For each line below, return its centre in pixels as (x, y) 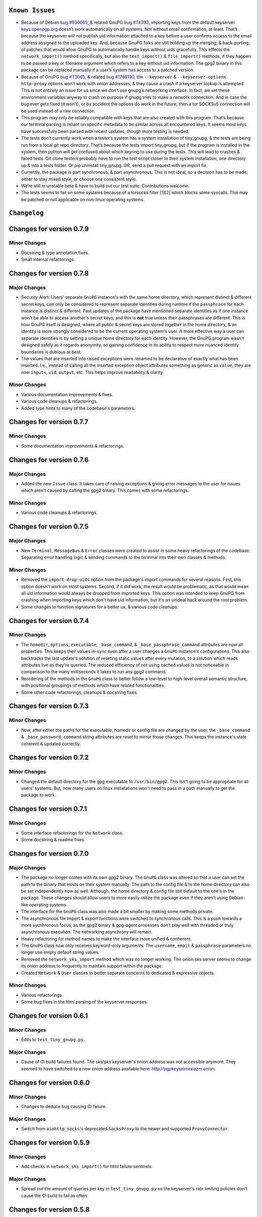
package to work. (39, 795)
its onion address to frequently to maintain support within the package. (92, 966)
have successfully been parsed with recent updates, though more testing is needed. (105, 131)
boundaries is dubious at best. (51, 352)
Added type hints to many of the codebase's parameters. (78, 408)
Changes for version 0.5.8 (49, 1209)
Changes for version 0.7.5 (49, 526)
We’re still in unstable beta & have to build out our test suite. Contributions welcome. (105, 185)
